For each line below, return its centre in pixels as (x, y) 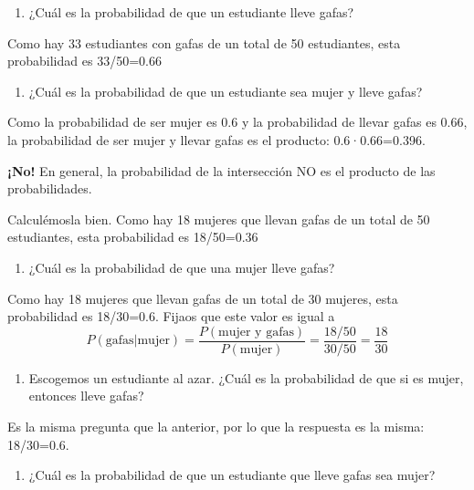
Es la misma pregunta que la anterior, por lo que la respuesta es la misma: (216, 426)
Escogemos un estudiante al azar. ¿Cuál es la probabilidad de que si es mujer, (246, 377)
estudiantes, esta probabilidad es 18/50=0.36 (133, 237)
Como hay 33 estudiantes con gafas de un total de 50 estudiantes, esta (204, 42)
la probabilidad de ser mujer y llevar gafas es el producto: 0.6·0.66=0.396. (216, 139)
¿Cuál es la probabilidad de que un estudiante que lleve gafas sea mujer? (232, 475)
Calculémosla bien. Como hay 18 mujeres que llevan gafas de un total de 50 (219, 219)
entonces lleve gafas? (86, 396)
